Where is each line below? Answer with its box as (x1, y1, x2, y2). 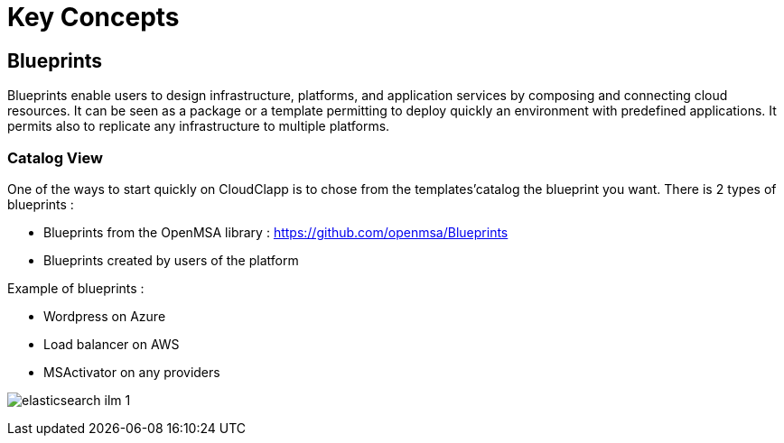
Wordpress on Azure (43, 308, 166, 324)
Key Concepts (7, 2, 180, 32)
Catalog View (7, 148, 103, 167)
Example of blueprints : (7, 280, 145, 296)
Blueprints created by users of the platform (43, 252, 299, 268)
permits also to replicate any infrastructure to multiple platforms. (7, 118, 390, 134)
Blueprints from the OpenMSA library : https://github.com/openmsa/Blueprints (43, 224, 509, 240)
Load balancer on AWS (43, 336, 180, 352)
